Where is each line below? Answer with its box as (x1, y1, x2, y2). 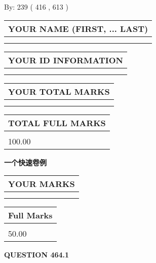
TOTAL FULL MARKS (8, 117, 106, 129)
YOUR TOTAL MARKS (8, 85, 110, 97)
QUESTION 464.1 (4, 249, 69, 260)
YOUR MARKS (8, 178, 75, 190)
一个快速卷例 (4, 157, 47, 167)
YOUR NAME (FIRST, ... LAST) (8, 22, 148, 34)
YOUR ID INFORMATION (8, 54, 123, 66)
